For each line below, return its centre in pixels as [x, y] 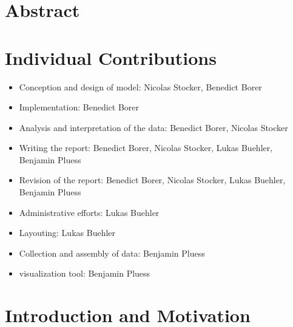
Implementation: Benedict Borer [79, 107]
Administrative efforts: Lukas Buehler [89, 212]
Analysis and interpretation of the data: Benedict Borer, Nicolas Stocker [153, 127]
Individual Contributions [111, 57]
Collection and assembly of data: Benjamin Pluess [112, 253]
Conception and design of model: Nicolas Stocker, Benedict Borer [140, 86]
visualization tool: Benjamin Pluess [85, 273]
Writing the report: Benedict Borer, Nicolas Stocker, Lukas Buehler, [146, 148]
